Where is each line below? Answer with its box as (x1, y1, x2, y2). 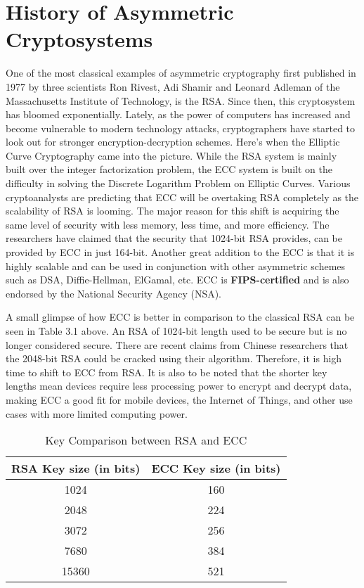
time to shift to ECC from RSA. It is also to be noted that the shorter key (6, 364, 327, 379)
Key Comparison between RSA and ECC (45, 432, 247, 449)
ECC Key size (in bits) (151, 460, 281, 477)
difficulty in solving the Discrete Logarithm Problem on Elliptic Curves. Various (6, 176, 351, 191)
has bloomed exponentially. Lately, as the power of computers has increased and (6, 107, 351, 122)
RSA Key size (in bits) (11, 460, 141, 477)
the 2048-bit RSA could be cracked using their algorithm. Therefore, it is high (6, 351, 342, 366)
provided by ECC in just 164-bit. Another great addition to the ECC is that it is (6, 245, 355, 260)
